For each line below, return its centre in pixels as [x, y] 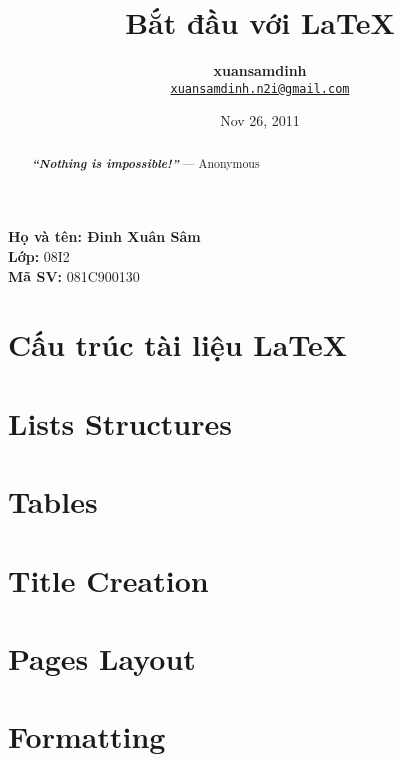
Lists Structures [120, 422]
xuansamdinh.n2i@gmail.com [260, 88]
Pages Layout [102, 657]
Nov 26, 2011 [260, 120]
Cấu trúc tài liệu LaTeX [178, 344]
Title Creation [108, 579]
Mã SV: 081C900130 [74, 275]
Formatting [87, 736]
